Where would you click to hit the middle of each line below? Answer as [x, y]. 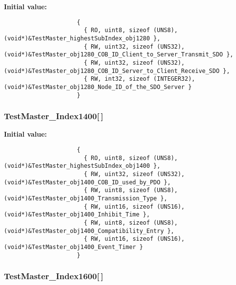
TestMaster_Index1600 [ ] [54, 276]
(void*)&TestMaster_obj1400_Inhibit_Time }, [77, 215]
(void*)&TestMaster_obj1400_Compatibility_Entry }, [89, 231]
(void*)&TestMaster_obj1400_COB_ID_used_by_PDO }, [87, 182]
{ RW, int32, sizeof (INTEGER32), [139, 79]
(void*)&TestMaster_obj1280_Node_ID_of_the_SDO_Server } [98, 87]
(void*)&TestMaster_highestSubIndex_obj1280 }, [82, 38]
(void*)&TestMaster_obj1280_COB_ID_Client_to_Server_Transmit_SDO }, [119, 55]
